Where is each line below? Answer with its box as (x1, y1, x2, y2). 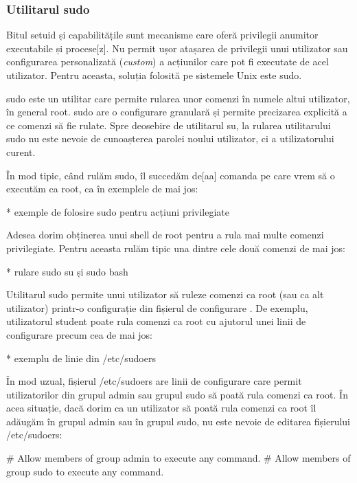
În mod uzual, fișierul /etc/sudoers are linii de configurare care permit (6, 374, 302, 388)
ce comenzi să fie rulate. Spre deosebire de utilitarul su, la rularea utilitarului (6, 117, 331, 132)
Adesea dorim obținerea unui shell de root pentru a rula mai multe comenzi (6, 227, 324, 242)
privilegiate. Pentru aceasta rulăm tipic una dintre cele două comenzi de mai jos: (6, 240, 345, 255)
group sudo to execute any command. (6, 464, 164, 478)
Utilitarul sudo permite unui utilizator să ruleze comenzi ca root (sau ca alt (6, 287, 324, 302)
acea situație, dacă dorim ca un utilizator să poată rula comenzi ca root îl (6, 401, 316, 415)
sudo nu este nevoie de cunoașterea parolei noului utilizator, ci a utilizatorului (6, 131, 334, 146)
